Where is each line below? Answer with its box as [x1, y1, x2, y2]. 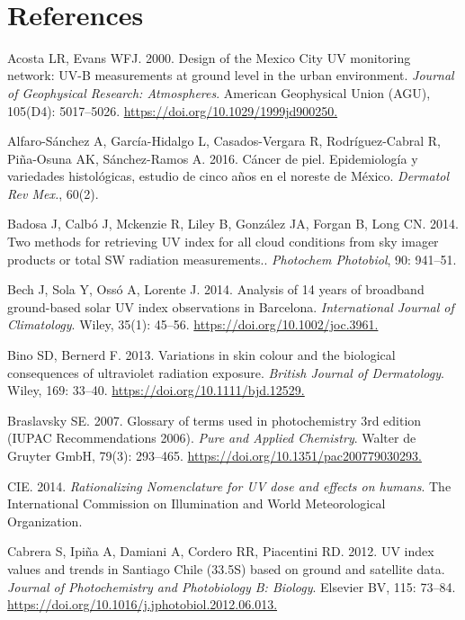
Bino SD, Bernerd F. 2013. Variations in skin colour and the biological [7, 346, 396, 364]
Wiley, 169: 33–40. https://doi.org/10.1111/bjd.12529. [7, 381, 305, 400]
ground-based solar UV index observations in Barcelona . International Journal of [7, 297, 454, 316]
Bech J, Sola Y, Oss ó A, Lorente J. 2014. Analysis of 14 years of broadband [7, 280, 425, 299]
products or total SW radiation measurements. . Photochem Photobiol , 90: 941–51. [7, 249, 457, 268]
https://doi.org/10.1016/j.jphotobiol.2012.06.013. [7, 595, 278, 614]
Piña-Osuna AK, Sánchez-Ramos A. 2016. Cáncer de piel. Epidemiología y [7, 148, 418, 167]
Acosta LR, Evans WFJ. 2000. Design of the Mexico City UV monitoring [7, 48, 411, 67]
